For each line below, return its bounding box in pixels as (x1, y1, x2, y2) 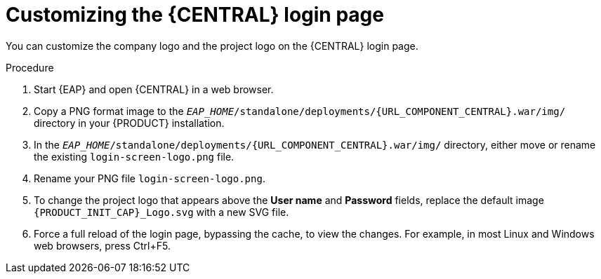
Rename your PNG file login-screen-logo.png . (34, 172, 265, 184)
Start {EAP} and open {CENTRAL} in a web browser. (34, 83, 274, 95)
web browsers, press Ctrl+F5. (34, 239, 171, 252)
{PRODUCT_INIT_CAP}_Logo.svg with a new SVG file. (34, 205, 289, 218)
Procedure (6, 61, 54, 74)
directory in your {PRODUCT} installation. (34, 116, 225, 129)
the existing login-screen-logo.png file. (34, 150, 235, 163)
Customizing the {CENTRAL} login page (6, 3, 384, 27)
